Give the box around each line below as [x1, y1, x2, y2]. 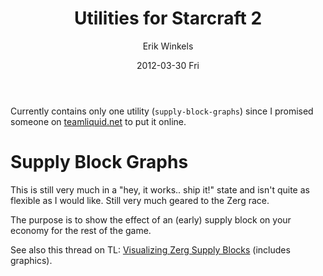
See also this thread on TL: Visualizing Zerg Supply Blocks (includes [10, 243, 291, 256]
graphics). [10, 254, 53, 266]
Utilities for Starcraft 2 [73, 7, 263, 30]
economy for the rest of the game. [10, 224, 152, 236]
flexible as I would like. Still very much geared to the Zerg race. [10, 194, 270, 206]
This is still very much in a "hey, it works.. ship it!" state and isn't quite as [10, 183, 310, 196]
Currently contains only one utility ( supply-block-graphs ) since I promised [10, 105, 314, 117]
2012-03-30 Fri [136, 59, 200, 71]
